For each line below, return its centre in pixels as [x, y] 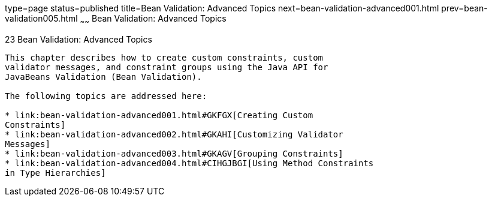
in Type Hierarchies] [55, 172]
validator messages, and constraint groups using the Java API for [167, 67]
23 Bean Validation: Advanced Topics [79, 39]
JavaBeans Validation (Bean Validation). [103, 76]
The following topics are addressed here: [106, 96]
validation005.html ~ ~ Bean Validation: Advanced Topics [116, 19]
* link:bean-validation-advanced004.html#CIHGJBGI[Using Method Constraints [189, 163]
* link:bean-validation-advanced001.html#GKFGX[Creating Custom [159, 115]
